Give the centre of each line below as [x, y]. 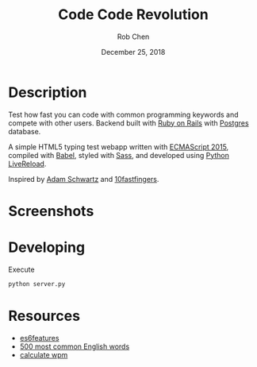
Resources [44, 316]
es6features [39, 338]
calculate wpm [44, 354]
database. [25, 131]
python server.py [37, 284]
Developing [47, 247]
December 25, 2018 [133, 52]
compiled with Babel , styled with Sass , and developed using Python [119, 155]
